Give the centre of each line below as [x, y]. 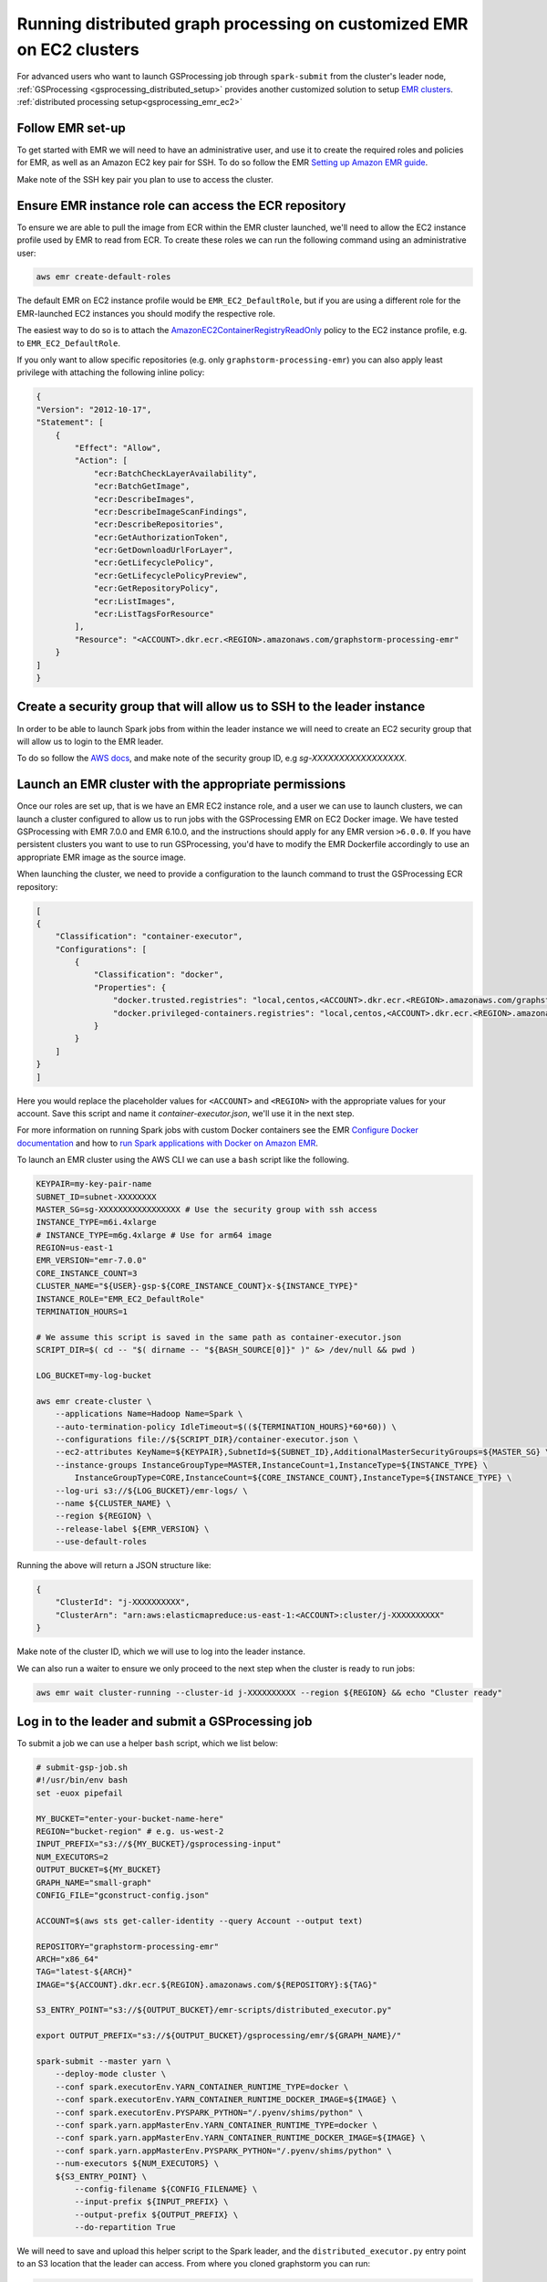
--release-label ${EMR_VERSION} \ [132, 1528]
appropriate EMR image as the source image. [102, 857]
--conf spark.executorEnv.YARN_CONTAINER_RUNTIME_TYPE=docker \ [202, 2087]
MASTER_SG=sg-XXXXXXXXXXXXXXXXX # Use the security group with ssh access [207, 1209]
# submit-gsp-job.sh [82, 1768]
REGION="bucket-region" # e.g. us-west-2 [130, 1832]
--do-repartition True [125, 2228]
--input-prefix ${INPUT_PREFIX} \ [151, 2202]
